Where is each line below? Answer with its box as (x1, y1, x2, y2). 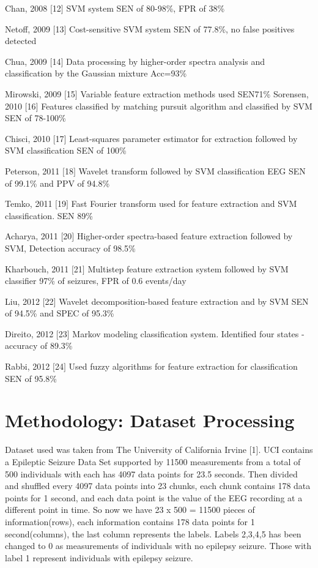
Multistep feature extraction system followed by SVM (87, 262, 289, 275)
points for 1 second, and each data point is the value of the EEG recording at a (5, 491, 303, 504)
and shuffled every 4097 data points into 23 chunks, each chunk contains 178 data (5, 479, 311, 492)
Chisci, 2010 (5, 132, 50, 144)
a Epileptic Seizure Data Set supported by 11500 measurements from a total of (5, 455, 301, 468)
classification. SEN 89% (5, 209, 93, 222)
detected (5, 34, 37, 47)
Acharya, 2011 (5, 230, 58, 242)
